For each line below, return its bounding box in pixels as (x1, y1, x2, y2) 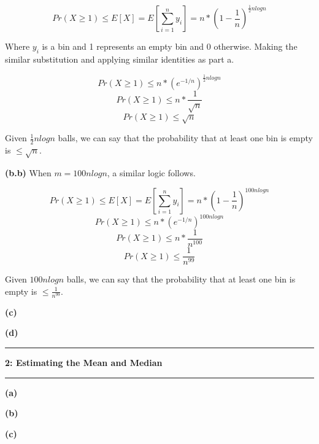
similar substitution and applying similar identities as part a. (5, 53, 234, 66)
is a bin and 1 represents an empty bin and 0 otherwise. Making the (42, 40, 298, 53)
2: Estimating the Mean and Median (5, 356, 163, 369)
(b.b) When (5, 166, 52, 179)
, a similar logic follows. (107, 166, 196, 179)
